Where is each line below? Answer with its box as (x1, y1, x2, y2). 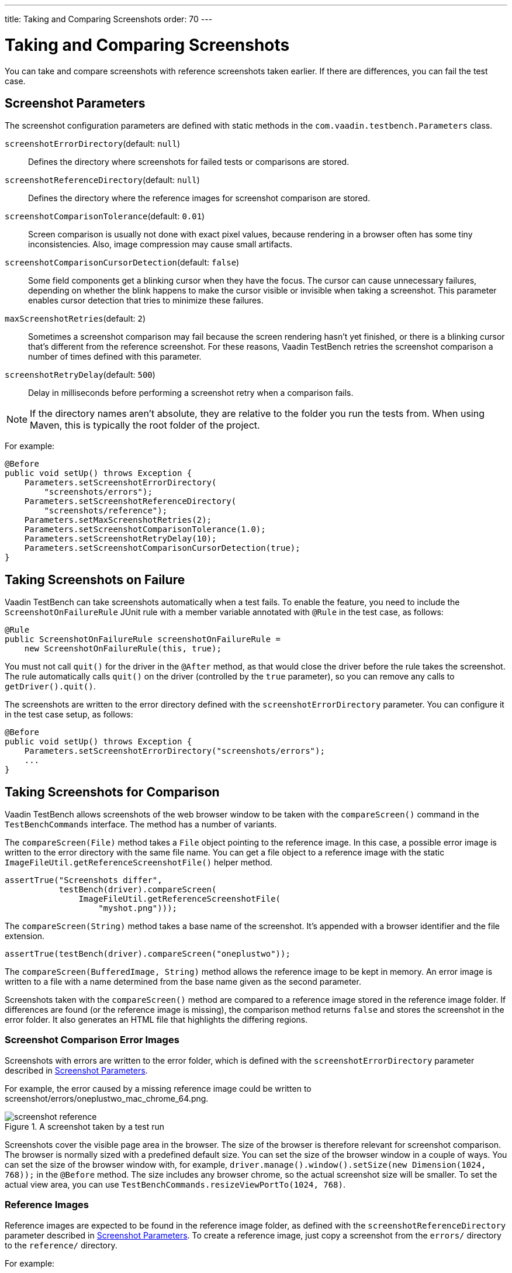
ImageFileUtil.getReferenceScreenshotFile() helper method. (5, 857, 273, 868)
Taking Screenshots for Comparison (5, 784, 220, 799)
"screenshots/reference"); (44, 506, 168, 516)
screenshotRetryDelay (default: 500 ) (5, 370, 155, 380)
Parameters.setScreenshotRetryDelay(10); (24, 534, 217, 544)
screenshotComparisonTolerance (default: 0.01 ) (5, 211, 205, 222)
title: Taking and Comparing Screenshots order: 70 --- (5, 14, 213, 24)
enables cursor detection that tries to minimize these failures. (28, 295, 264, 306)
